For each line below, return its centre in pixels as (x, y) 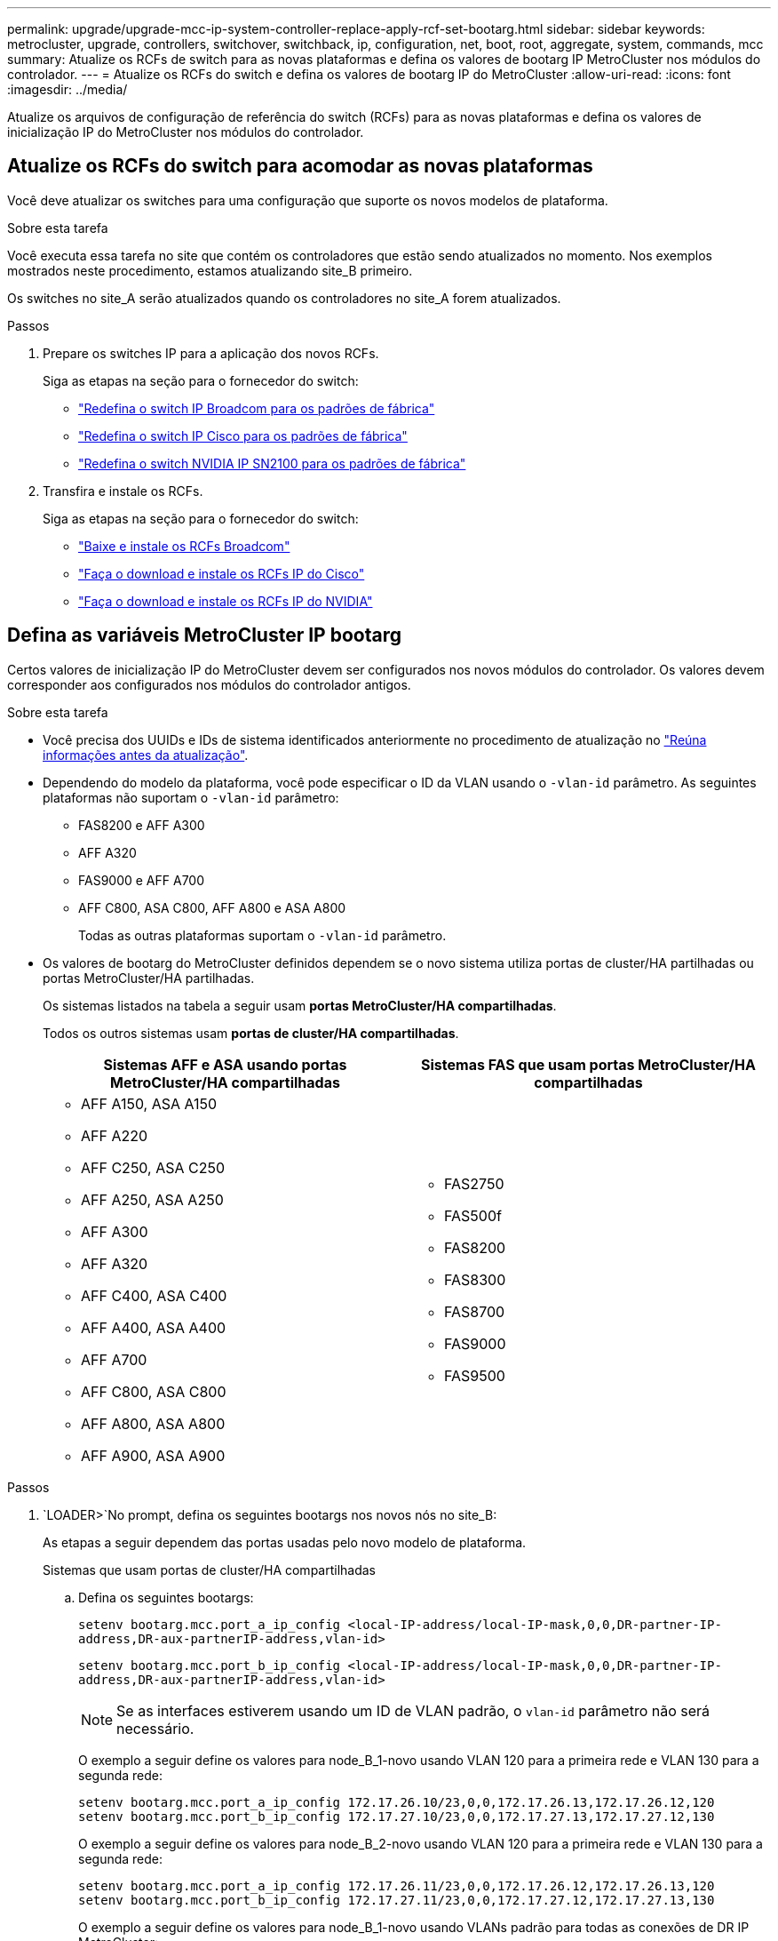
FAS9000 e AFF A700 (142, 880)
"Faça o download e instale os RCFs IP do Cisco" (222, 573)
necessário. (155, 1728)
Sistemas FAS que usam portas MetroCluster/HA (588, 1064)
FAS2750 (474, 1183)
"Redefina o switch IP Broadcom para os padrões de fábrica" (257, 408)
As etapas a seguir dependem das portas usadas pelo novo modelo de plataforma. (285, 1542)
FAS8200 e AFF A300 (142, 825)
